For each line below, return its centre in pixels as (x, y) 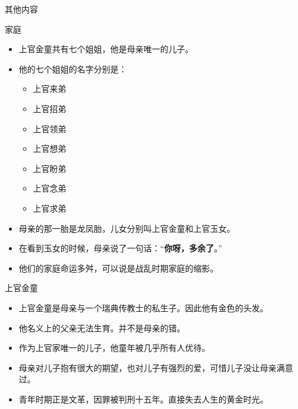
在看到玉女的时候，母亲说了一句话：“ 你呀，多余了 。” (121, 248)
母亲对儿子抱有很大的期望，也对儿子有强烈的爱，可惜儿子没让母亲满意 (156, 367)
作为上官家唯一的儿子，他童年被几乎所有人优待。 (114, 348)
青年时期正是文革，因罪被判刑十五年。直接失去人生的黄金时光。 (143, 399)
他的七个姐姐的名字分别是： (73, 68)
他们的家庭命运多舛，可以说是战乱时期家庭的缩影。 (118, 268)
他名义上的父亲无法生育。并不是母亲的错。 (102, 327)
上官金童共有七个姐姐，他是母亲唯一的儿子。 (106, 49)
